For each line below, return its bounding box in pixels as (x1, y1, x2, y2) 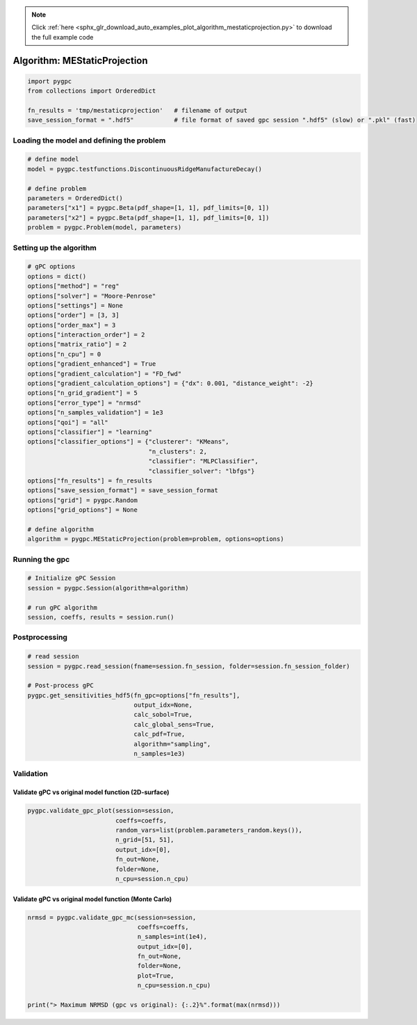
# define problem (27, 184, 87, 193)
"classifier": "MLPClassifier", (148, 458, 259, 465)
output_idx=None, (133, 701, 193, 709)
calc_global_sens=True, (133, 720, 215, 728)
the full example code (31, 33, 94, 41)
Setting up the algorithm (13, 243, 97, 252)
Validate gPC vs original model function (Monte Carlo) (13, 894, 172, 903)
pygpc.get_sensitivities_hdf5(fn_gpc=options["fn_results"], (27, 691, 240, 699)
